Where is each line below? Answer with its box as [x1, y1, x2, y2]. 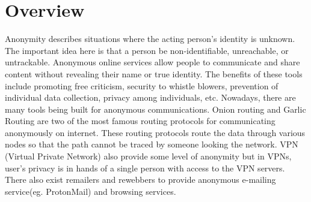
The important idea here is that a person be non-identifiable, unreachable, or [5, 44, 289, 56]
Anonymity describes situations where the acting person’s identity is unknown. [5, 32, 295, 45]
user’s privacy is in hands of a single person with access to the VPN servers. [5, 161, 285, 174]
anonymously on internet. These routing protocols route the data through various [5, 126, 306, 138]
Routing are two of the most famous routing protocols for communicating [5, 114, 276, 127]
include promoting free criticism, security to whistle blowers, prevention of [5, 79, 279, 92]
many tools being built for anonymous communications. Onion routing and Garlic [5, 102, 306, 115]
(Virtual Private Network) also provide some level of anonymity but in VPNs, [5, 150, 292, 162]
